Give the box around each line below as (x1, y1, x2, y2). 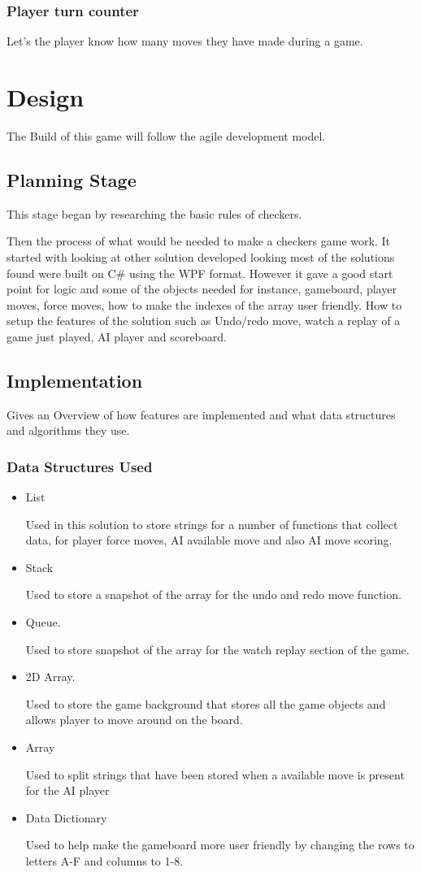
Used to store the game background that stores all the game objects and (25, 695, 386, 712)
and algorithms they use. (7, 422, 130, 439)
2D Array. (25, 668, 76, 685)
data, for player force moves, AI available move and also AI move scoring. (25, 531, 393, 549)
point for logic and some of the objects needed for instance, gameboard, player (7, 280, 397, 297)
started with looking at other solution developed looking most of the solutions (7, 248, 395, 265)
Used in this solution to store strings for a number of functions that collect (25, 515, 398, 532)
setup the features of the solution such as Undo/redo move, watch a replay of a (7, 312, 401, 329)
